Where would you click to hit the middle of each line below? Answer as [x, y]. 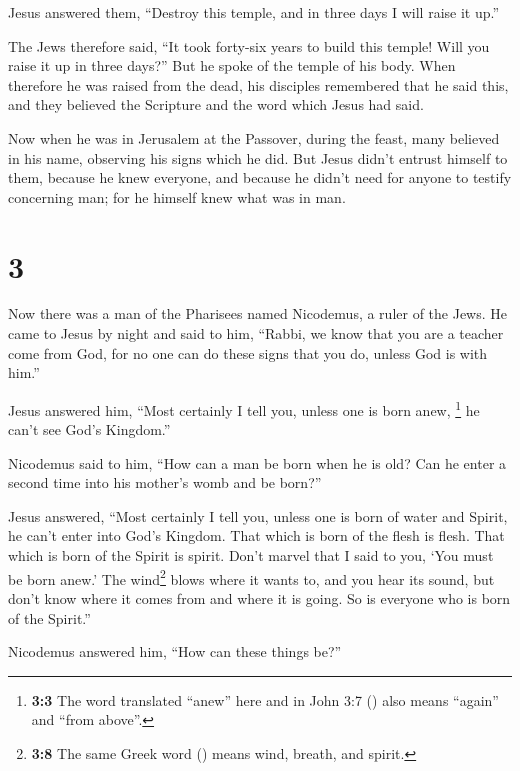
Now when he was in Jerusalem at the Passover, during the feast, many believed [254, 137]
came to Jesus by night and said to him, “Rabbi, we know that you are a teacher [256, 333]
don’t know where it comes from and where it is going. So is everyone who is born [259, 597]
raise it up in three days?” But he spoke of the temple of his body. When [232, 65]
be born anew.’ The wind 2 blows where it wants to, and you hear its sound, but [251, 577]
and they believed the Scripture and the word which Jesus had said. [216, 104]
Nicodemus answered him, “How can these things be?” [175, 651]
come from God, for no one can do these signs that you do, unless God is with [248, 352]
